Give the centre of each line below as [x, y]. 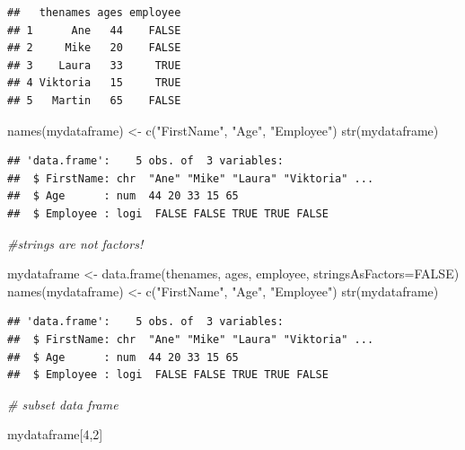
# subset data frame [63, 404]
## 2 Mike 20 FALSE [94, 48]
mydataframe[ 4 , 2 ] [55, 434]
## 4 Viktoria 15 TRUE [94, 83]
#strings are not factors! [75, 243]
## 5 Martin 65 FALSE [94, 100]
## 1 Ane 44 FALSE [94, 30]
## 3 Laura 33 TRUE [94, 65]
